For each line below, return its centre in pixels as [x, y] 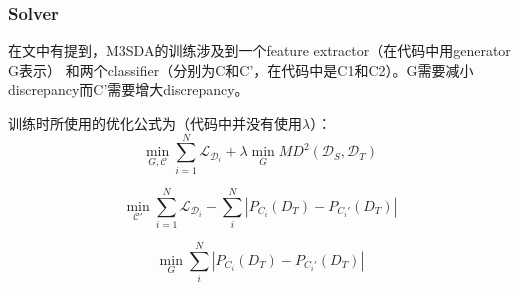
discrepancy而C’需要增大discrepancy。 [128, 89]
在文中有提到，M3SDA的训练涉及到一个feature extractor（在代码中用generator [259, 50]
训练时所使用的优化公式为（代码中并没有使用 [155, 123]
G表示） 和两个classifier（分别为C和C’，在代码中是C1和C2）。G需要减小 [241, 69]
